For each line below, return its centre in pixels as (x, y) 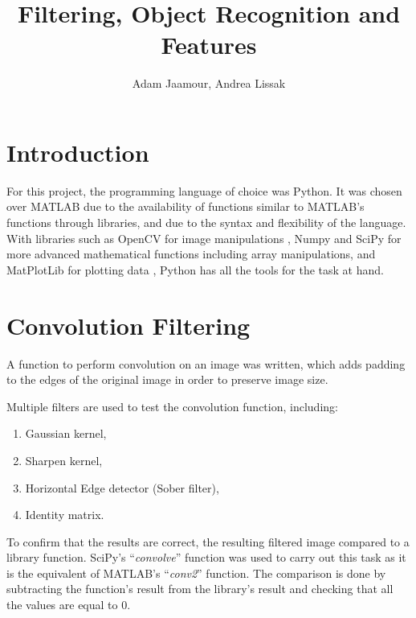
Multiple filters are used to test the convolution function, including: (172, 406)
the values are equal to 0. (69, 605)
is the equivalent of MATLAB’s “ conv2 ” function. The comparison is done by (196, 573)
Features (209, 45)
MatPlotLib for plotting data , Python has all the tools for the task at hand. (195, 269)
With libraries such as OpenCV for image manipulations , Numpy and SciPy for (204, 238)
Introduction (78, 152)
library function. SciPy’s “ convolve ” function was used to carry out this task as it (206, 557)
